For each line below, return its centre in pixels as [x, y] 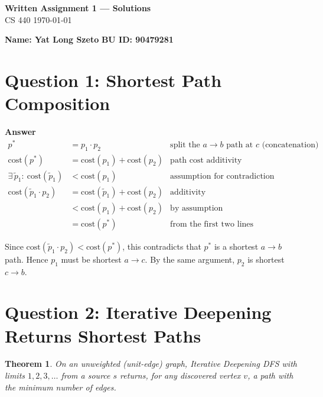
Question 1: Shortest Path [113, 80]
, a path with [270, 375]
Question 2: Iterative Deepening [138, 312]
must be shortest [91, 259]
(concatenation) [290, 145]
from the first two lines [212, 224]
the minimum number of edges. [61, 387]
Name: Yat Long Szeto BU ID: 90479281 [89, 39]
